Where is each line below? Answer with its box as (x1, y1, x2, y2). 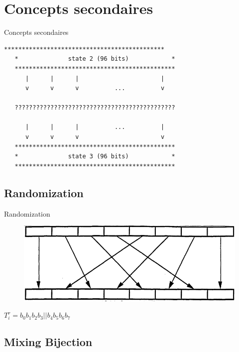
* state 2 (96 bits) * (14, 55, 175, 63)
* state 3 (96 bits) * (14, 153, 175, 160)
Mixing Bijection (4, 334, 93, 350)
